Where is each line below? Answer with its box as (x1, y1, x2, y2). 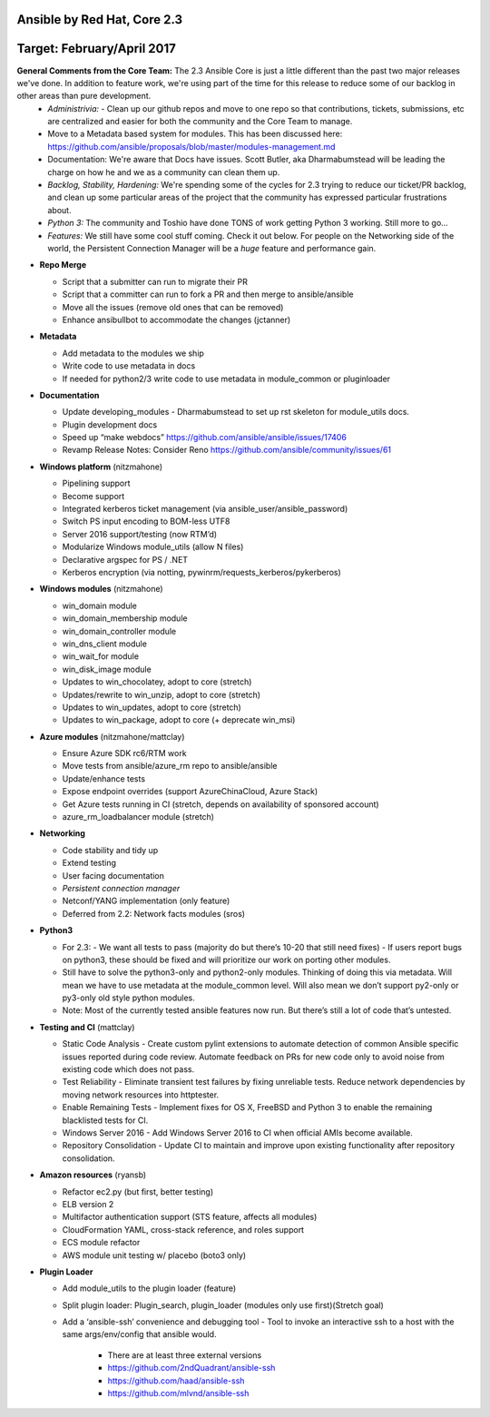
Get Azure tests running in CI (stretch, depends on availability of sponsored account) (62, 799, 380, 810)
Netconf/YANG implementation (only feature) (62, 895, 230, 907)
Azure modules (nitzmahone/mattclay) (39, 731, 185, 742)
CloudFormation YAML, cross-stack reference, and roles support (62, 1224, 304, 1235)
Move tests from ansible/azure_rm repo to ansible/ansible (62, 761, 278, 772)
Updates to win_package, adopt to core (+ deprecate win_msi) (62, 714, 296, 725)
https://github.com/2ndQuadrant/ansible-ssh (107, 1363, 276, 1373)
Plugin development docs (62, 418, 158, 430)
